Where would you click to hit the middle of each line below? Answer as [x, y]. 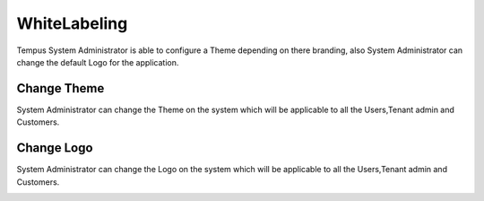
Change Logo [55, 148]
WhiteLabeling [72, 23]
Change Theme [60, 88]
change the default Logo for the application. [98, 62]
